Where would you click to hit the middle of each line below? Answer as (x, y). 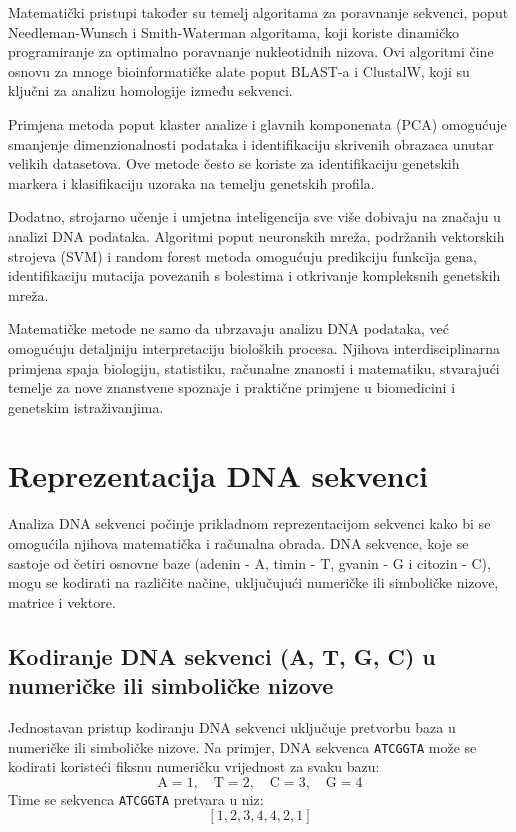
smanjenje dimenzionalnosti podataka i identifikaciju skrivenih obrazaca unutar (251, 143)
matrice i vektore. (62, 601)
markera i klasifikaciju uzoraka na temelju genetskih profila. (191, 182)
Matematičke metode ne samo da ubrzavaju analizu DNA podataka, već (228, 328)
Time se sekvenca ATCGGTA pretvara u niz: (136, 798)
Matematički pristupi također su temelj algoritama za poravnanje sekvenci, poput (258, 12)
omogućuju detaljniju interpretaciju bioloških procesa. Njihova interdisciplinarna (254, 347)
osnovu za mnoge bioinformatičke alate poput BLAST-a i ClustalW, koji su (239, 70)
